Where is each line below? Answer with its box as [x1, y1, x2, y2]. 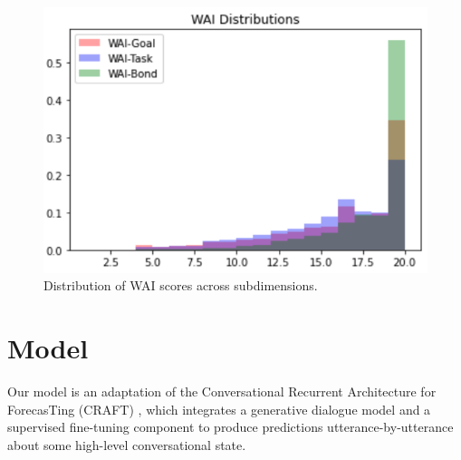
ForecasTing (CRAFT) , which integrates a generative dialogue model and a [7, 399, 431, 418]
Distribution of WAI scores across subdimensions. [43, 276, 318, 295]
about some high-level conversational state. [7, 435, 246, 454]
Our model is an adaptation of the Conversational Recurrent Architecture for [7, 382, 437, 401]
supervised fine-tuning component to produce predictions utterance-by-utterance [7, 417, 454, 436]
